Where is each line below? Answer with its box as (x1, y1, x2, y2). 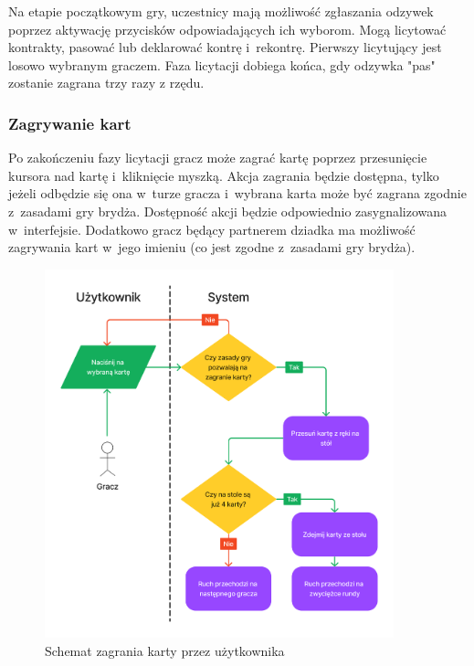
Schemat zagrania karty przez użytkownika (45, 640, 285, 660)
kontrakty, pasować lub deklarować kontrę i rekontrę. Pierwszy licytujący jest (8, 37, 442, 57)
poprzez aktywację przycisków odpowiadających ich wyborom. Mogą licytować (8, 19, 447, 38)
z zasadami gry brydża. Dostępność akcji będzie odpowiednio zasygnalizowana (8, 201, 448, 220)
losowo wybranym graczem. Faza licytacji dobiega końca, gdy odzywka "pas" (8, 55, 436, 74)
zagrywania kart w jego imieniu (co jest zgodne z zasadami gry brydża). (8, 238, 416, 257)
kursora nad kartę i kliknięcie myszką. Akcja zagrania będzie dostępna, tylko (8, 165, 439, 185)
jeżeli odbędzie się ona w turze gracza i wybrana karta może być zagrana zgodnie (8, 184, 467, 203)
